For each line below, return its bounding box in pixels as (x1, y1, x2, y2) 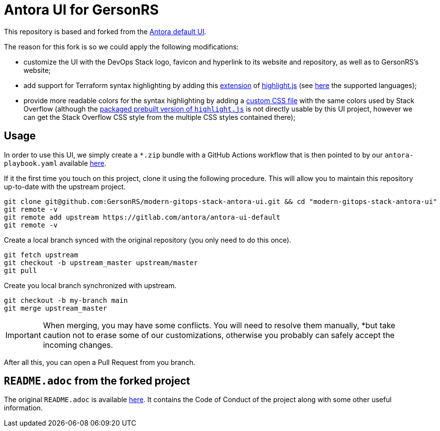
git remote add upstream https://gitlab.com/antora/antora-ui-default (4, 213, 280, 221)
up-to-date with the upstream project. (4, 182, 126, 191)
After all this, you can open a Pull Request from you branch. (4, 358, 196, 366)
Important (5, 330, 41, 340)
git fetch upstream (4, 250, 78, 259)
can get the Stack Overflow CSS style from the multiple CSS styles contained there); (23, 113, 296, 121)
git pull (4, 266, 37, 274)
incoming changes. (43, 340, 113, 350)
